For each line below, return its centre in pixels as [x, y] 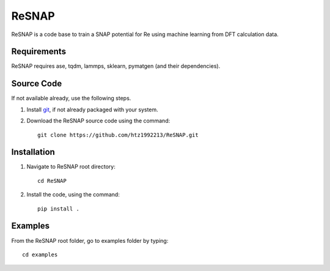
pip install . [58, 209]
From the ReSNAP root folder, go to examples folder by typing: [90, 240]
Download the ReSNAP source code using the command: [98, 121]
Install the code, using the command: [73, 195]
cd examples [40, 254]
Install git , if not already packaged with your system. [92, 110]
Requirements [39, 52]
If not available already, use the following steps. [71, 98]
